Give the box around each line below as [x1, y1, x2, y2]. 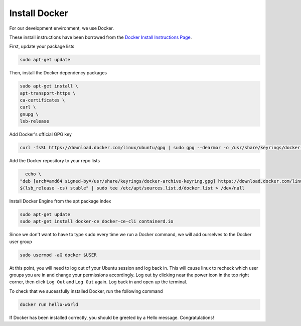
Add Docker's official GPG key [9, 131, 72, 138]
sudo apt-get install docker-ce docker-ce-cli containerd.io [20, 219, 174, 225]
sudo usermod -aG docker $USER [20, 252, 97, 258]
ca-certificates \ [20, 97, 65, 103]
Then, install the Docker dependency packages [9, 70, 107, 76]
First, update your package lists [9, 43, 75, 50]
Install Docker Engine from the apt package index [9, 198, 111, 204]
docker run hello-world [20, 301, 79, 307]
